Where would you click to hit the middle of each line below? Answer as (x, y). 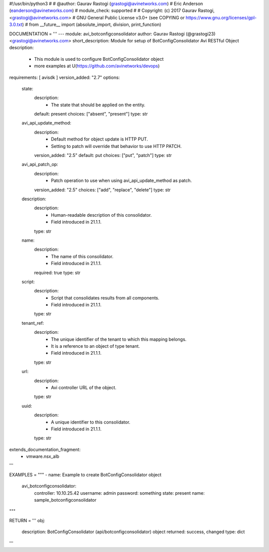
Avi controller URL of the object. (84, 387)
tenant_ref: (33, 323)
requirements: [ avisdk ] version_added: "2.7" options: (65, 77)
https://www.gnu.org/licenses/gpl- (221, 17)
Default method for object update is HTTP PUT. (99, 139)
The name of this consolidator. (82, 256)
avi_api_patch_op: (40, 164)
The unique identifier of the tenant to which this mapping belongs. (119, 339)
